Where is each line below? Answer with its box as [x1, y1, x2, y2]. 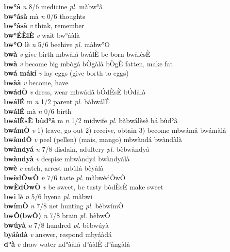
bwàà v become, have [4, 77, 68, 87]
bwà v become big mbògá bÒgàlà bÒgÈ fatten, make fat [4, 58, 173, 68]
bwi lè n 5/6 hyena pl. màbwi [4, 191, 93, 201]
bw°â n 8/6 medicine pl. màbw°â [4, 1, 103, 11]
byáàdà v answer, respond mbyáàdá [4, 229, 112, 239]
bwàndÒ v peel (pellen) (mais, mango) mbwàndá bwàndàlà [4, 134, 182, 144]
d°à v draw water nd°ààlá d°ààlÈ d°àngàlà [4, 238, 130, 249]
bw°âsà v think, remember [4, 20, 84, 31]
